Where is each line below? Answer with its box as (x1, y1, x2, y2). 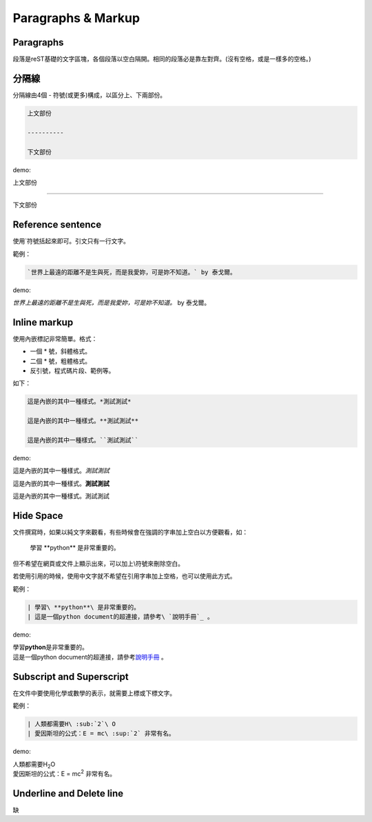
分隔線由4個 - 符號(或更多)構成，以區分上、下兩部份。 (12, 90, 167, 99)
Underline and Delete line (12, 788, 124, 799)
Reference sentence (12, 219, 102, 231)
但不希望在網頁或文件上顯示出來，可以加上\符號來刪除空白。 (12, 559, 185, 568)
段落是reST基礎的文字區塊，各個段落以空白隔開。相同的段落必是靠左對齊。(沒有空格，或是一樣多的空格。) (12, 55, 311, 63)
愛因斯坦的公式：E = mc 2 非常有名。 (12, 768, 116, 778)
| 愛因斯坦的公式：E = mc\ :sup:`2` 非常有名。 (27, 730, 175, 737)
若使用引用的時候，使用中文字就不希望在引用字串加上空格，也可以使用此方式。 (12, 572, 236, 580)
